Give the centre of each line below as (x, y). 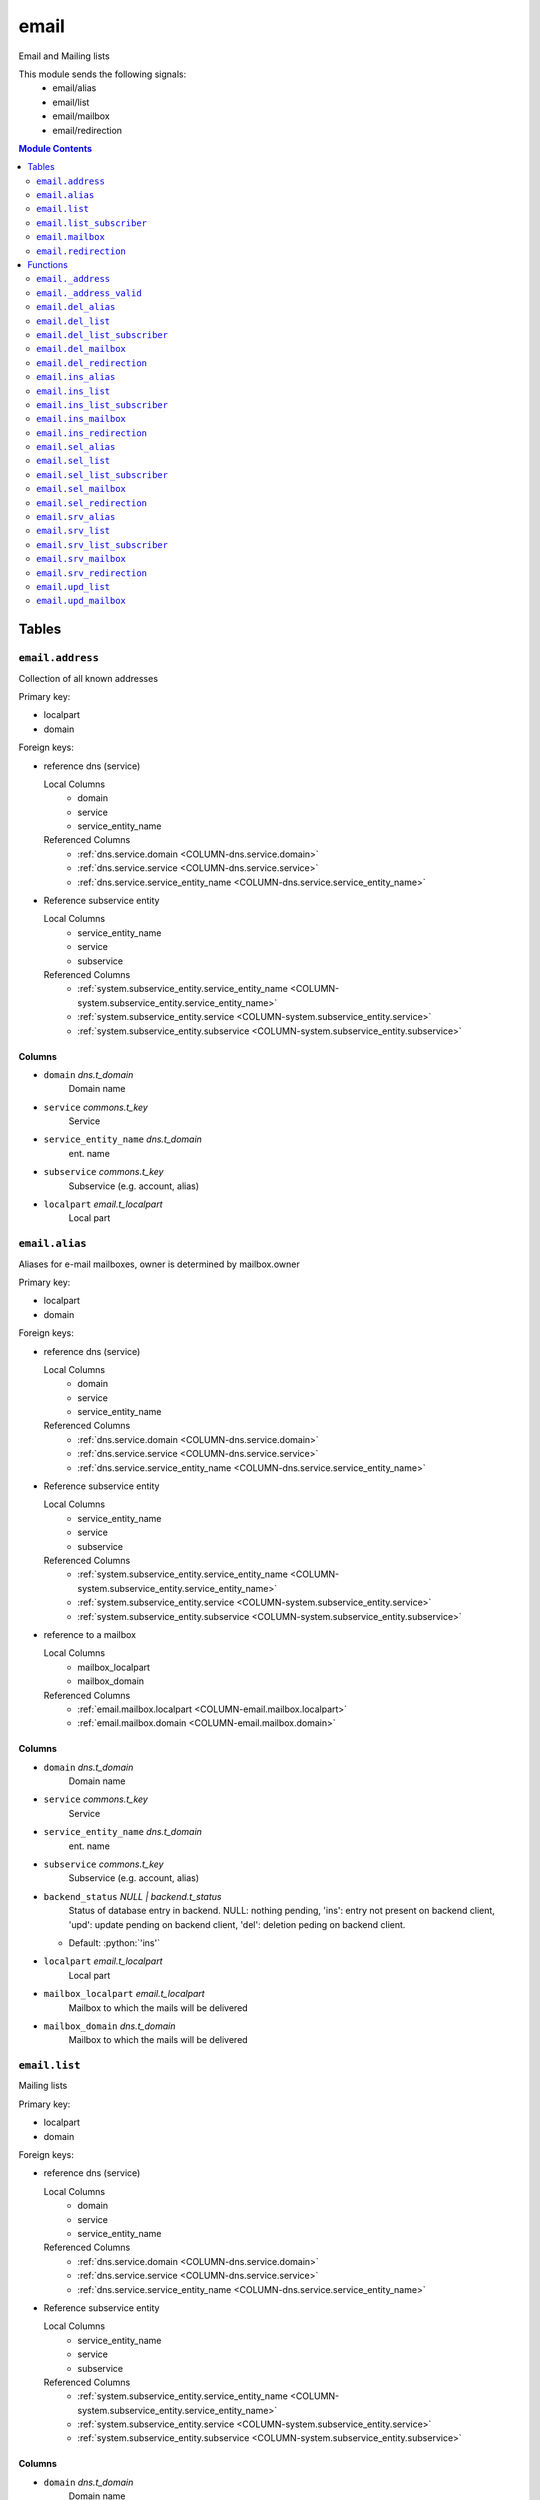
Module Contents (55, 148)
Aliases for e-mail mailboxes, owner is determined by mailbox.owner (159, 1264)
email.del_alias (76, 307)
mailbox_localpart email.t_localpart (124, 1994)
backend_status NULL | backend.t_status (132, 1896)
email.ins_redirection (92, 433)
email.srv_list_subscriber (102, 544)
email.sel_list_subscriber (102, 474)
